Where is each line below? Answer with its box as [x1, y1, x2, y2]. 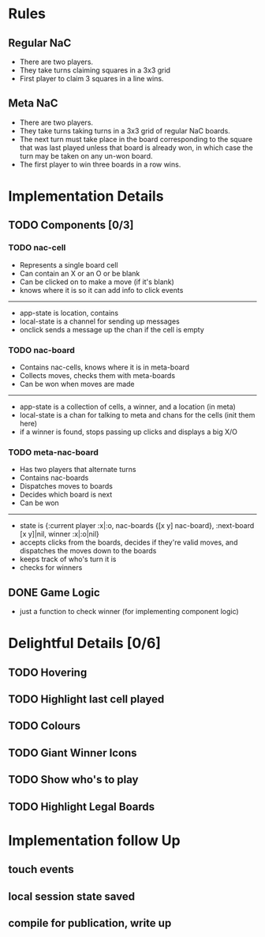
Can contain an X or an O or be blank [19, 268, 140, 278]
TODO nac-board [8, 344, 75, 355]
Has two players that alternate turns [19, 465, 136, 474]
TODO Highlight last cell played [8, 692, 165, 706]
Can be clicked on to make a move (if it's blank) [19, 277, 175, 287]
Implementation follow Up [8, 831, 181, 849]
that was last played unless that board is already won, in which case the [19, 143, 254, 152]
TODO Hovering [8, 665, 88, 679]
